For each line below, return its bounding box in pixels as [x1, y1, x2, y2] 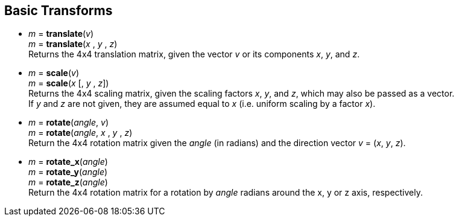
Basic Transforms [4, 3, 113, 18]
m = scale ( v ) [28, 68, 79, 78]
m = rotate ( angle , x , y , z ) [28, 127, 133, 138]
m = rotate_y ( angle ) [28, 167, 108, 178]
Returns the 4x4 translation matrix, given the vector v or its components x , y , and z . [28, 49, 360, 60]
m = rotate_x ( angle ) [28, 156, 108, 167]
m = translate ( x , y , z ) [28, 39, 118, 50]
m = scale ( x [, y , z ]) [28, 78, 109, 89]
